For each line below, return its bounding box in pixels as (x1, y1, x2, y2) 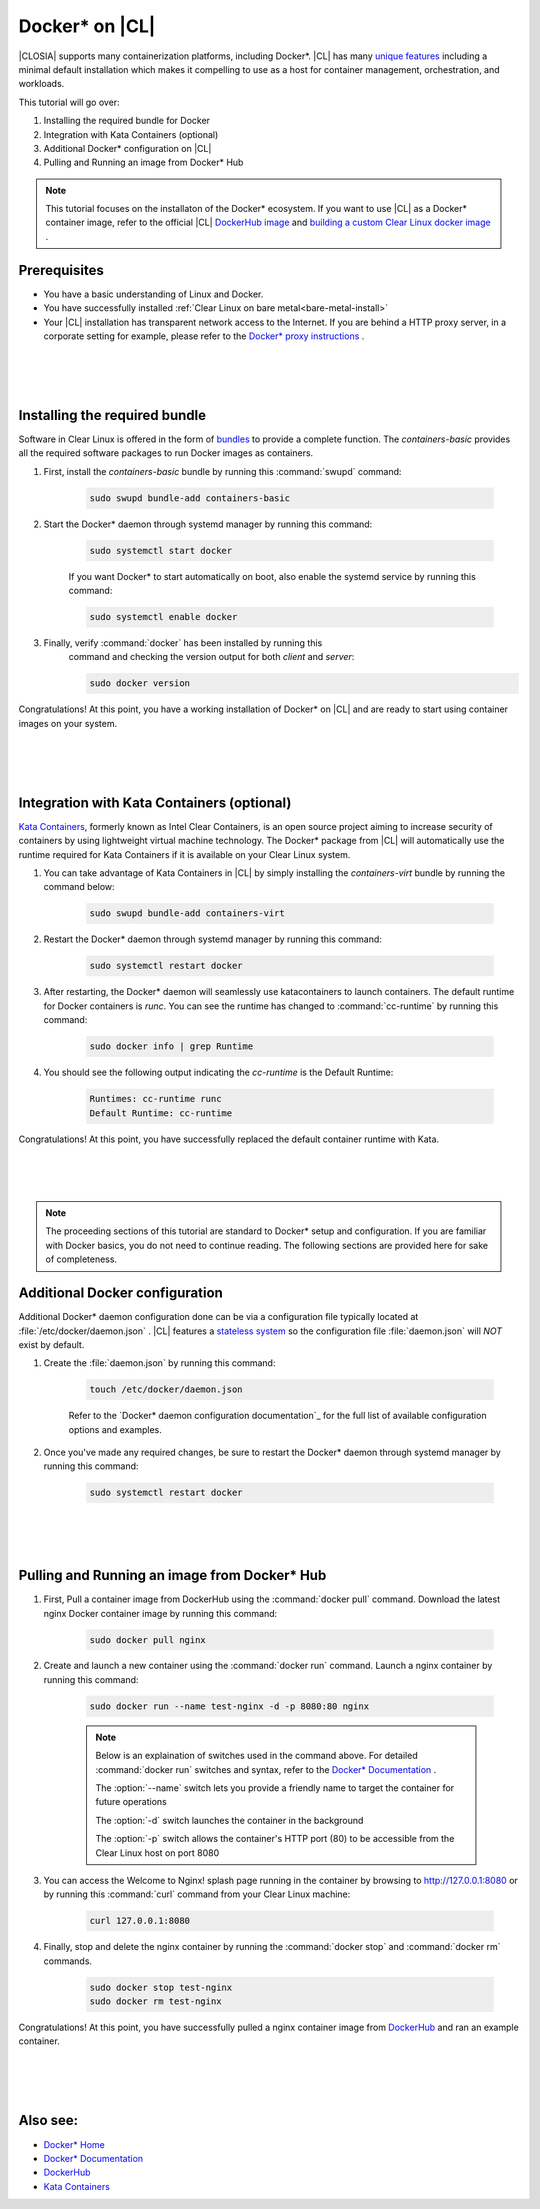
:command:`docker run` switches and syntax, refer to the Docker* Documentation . (95, 1763, 437, 1775)
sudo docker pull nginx (89, 1634, 207, 1645)
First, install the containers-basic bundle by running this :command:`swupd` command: (43, 465, 402, 477)
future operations (95, 1796, 167, 1808)
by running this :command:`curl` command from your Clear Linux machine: (43, 1888, 351, 1900)
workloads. (18, 78, 65, 90)
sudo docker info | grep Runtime (89, 1041, 254, 1052)
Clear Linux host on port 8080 (95, 1846, 220, 1859)
